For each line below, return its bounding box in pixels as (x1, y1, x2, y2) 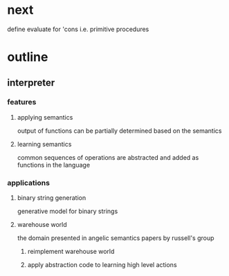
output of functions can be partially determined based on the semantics (17, 127, 222, 135)
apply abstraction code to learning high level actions (27, 261, 178, 269)
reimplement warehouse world (27, 248, 115, 256)
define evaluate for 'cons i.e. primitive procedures (7, 25, 149, 33)
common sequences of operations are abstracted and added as (17, 153, 199, 161)
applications (7, 178, 51, 187)
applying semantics (17, 113, 73, 121)
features (7, 98, 37, 107)
